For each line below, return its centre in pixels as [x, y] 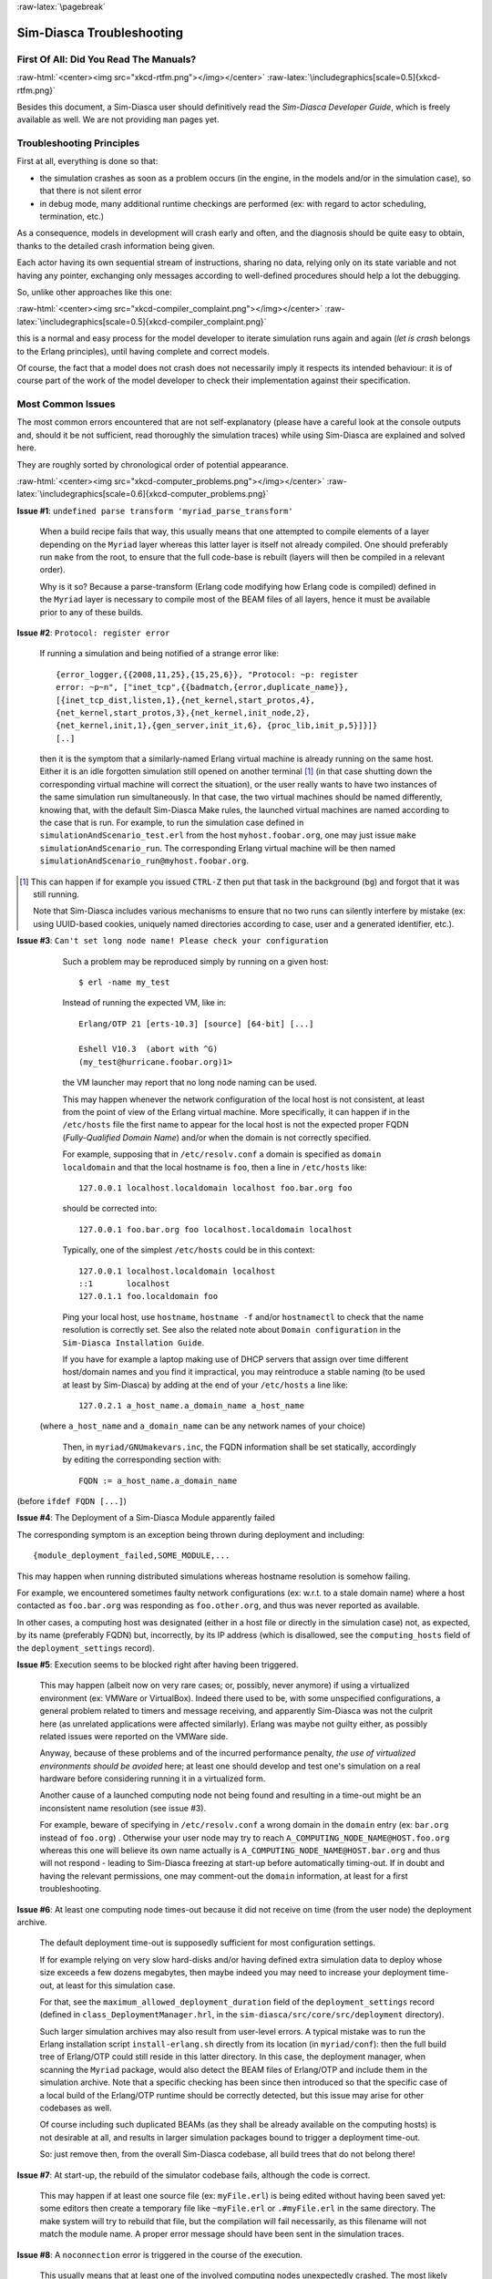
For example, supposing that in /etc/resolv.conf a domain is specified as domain [222, 1154]
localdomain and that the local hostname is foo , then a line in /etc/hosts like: [215, 1167]
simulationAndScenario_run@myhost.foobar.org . [144, 861]
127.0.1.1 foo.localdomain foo [149, 1296]
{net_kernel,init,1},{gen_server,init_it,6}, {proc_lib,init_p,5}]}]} [217, 726]
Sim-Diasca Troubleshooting [100, 32]
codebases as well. [76, 2108]
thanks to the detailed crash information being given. [116, 245]
